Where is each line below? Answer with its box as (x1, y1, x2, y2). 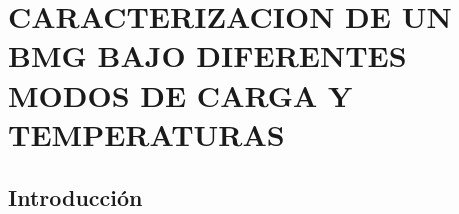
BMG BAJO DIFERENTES (8, 35, 407, 76)
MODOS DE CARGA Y (8, 74, 353, 115)
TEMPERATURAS (8, 113, 285, 154)
